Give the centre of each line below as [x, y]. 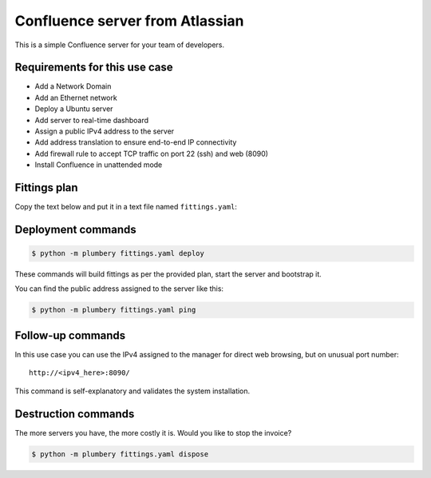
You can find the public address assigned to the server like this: [119, 289]
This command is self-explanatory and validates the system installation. [132, 391]
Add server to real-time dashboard [92, 120]
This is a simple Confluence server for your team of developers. [120, 45]
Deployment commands [75, 229]
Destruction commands [75, 414]
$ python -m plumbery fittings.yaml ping [114, 310]
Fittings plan [47, 187]
